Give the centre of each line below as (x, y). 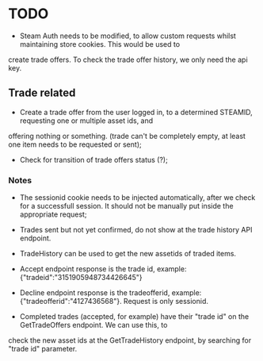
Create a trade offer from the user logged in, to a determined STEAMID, (136, 112)
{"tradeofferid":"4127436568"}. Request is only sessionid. (114, 301)
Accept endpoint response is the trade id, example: (103, 269)
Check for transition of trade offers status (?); (93, 159)
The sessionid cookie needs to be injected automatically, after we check (137, 198)
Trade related (42, 93)
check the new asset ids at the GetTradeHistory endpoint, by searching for (130, 340)
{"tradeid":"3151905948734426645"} (81, 278)
